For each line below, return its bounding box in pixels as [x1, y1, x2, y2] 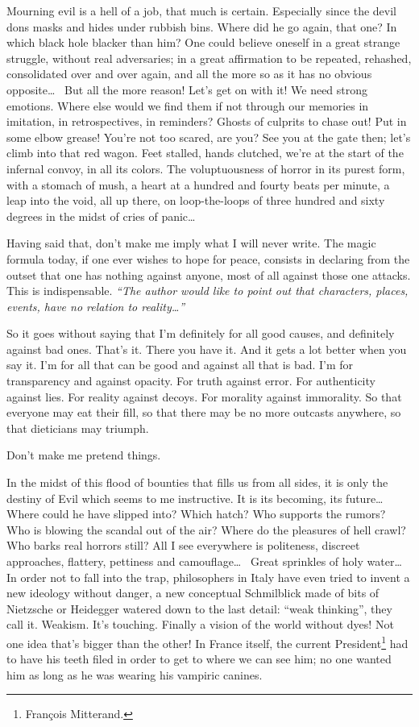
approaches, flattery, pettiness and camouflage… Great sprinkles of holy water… [6, 553, 402, 569]
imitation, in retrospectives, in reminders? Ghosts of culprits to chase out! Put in [6, 113, 407, 130]
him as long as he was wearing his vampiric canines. [6, 666, 263, 683]
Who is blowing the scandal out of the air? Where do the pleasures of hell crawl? [6, 521, 406, 538]
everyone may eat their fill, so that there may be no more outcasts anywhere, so [6, 404, 401, 421]
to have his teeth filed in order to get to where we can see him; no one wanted [6, 650, 392, 667]
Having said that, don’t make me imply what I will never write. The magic [6, 235, 376, 251]
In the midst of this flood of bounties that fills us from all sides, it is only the [6, 474, 388, 491]
